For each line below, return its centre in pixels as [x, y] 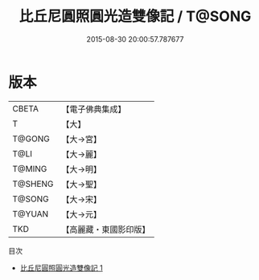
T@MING [30, 168]
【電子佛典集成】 [94, 109]
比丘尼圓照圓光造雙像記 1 [61, 268]
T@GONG [31, 139]
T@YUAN [31, 213]
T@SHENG [33, 184]
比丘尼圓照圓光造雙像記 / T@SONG [135, 16]
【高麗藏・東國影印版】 [106, 229]
